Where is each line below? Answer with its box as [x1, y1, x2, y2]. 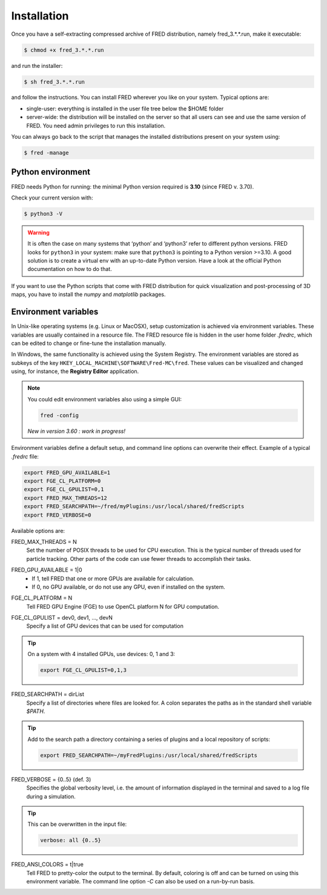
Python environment [11, 167, 91, 177]
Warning [27, 229, 50, 236]
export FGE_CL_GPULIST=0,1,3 [40, 667, 127, 674]
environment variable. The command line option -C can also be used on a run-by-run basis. [26, 878, 255, 885]
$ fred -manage [24, 149, 69, 156]
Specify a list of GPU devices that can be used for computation [26, 622, 184, 630]
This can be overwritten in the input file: [27, 820, 127, 828]
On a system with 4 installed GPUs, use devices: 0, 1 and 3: [27, 651, 176, 658]
